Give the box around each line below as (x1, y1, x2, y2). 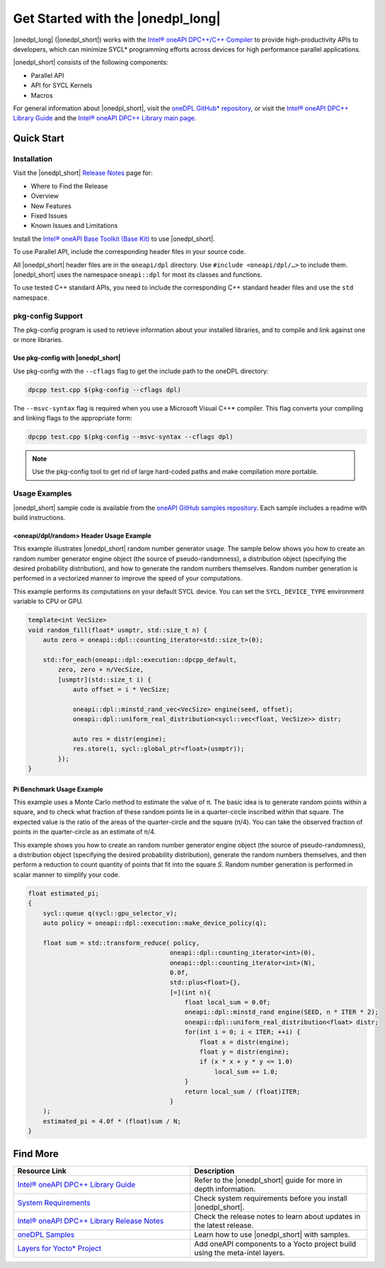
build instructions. (13, 513, 66, 522)
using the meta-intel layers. (194, 1247, 286, 1257)
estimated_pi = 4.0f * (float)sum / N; (42, 1117, 182, 1125)
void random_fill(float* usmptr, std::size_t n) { (28, 626, 208, 634)
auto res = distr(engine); (72, 735, 166, 743)
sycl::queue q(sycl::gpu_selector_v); (42, 909, 178, 917)
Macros (30, 91, 53, 99)
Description (194, 1165, 235, 1175)
